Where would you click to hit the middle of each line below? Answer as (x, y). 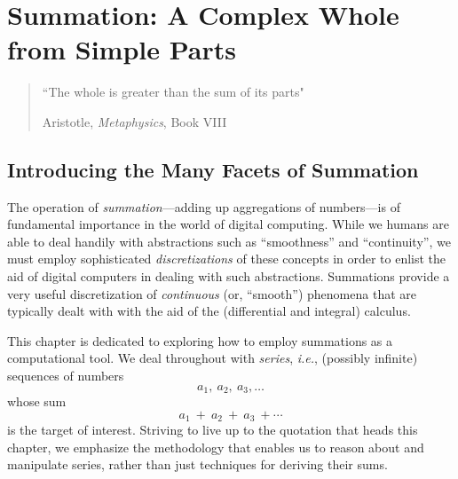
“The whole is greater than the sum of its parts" (173, 92)
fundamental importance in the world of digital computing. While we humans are (229, 224)
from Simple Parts (122, 49)
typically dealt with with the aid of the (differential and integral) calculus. (209, 311)
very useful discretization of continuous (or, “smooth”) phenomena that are (212, 293)
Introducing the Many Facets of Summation (213, 169)
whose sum (37, 401)
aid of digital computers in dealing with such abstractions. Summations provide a (229, 276)
